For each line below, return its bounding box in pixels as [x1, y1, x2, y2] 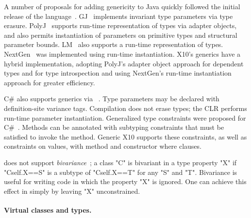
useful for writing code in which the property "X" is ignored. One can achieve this [4, 176, 247, 187]
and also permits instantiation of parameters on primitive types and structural [4, 30, 237, 40]
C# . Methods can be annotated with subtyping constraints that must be [4, 122, 224, 132]
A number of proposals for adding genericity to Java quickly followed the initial [4, 1, 240, 11]
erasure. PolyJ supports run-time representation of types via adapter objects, [4, 20, 237, 31]
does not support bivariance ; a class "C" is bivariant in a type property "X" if [4, 157, 237, 167]
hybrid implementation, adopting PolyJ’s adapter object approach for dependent [4, 58, 244, 68]
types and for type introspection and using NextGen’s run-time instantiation [4, 68, 232, 78]
